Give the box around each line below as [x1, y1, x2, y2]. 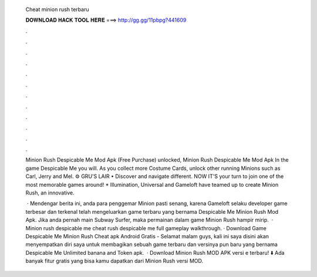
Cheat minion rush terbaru [25, 6, 89, 13]
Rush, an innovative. [25, 189, 75, 196]
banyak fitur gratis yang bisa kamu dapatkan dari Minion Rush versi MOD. [25, 258, 204, 265]
